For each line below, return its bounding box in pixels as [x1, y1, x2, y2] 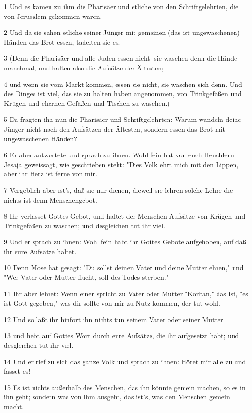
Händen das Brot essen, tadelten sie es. [4, 36, 120, 47]
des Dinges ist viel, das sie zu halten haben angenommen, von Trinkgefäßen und [4, 88, 242, 99]
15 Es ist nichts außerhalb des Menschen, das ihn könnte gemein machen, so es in [4, 382, 246, 392]
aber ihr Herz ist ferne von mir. [4, 169, 97, 179]
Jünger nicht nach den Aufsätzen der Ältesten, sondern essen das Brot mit [4, 123, 225, 134]
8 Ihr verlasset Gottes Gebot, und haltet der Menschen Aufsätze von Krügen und [4, 211, 246, 221]
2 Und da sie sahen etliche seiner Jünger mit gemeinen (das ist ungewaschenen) [4, 27, 240, 37]
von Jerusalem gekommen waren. [4, 11, 102, 21]
